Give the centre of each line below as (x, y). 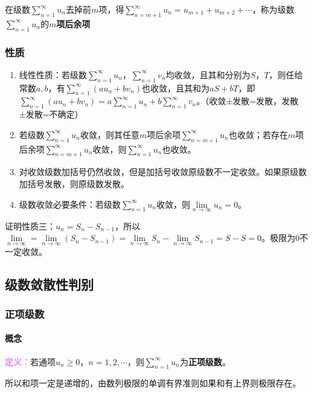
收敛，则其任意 (110, 134)
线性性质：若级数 (53, 74)
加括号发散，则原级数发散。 (74, 183)
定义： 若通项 (30, 361)
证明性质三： (30, 226)
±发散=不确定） (51, 114)
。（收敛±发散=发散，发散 (247, 101)
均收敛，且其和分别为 (208, 74)
